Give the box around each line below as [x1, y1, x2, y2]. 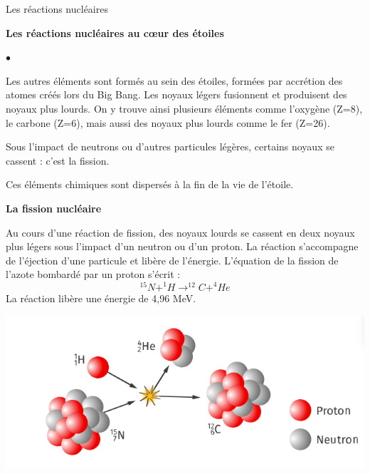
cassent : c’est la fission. [6, 153, 110, 168]
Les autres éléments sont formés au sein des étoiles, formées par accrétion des [6, 73, 343, 88]
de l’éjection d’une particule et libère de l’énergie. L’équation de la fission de [6, 252, 339, 267]
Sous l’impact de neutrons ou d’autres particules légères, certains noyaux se [6, 139, 334, 154]
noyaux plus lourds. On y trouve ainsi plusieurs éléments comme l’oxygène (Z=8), [6, 101, 363, 115]
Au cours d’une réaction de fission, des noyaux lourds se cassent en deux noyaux [6, 225, 355, 239]
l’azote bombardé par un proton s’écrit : [6, 267, 181, 282]
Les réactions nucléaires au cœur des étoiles [6, 25, 224, 40]
